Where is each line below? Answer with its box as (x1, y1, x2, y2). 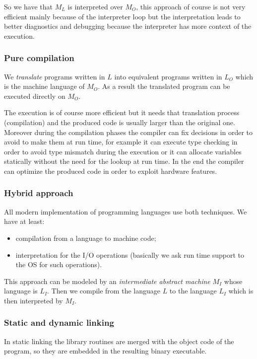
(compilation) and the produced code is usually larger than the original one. (4, 117, 235, 127)
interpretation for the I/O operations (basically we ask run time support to (15, 249, 245, 260)
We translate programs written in (4, 71, 105, 81)
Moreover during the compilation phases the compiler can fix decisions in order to (4, 127, 253, 137)
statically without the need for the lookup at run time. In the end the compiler (4, 156, 244, 166)
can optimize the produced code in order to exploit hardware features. (4, 165, 217, 176)
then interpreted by (4, 295, 63, 305)
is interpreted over (67, 1, 123, 11)
